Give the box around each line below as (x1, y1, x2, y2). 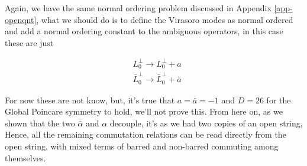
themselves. (5, 151, 46, 164)
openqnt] (5, 13, 37, 25)
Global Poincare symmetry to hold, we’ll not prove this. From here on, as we (5, 105, 283, 118)
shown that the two (5, 116, 75, 129)
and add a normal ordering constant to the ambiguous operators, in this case (5, 25, 283, 37)
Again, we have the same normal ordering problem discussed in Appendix (5, 2, 272, 14)
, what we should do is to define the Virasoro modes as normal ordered (36, 13, 293, 25)
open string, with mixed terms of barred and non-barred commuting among (5, 139, 279, 152)
